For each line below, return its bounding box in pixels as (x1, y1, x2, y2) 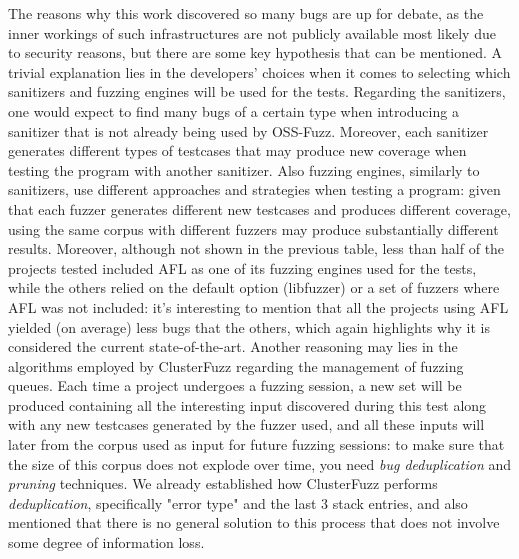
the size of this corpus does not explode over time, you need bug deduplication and (8, 453, 512, 474)
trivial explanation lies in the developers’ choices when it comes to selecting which (8, 61, 511, 82)
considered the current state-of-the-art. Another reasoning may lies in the (8, 336, 458, 357)
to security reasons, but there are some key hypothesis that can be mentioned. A (8, 42, 503, 63)
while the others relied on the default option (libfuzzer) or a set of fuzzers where (8, 277, 500, 298)
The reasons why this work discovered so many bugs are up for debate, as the (8, 3, 484, 23)
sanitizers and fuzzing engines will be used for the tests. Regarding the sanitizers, (8, 81, 506, 102)
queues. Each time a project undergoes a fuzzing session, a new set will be (8, 375, 462, 396)
